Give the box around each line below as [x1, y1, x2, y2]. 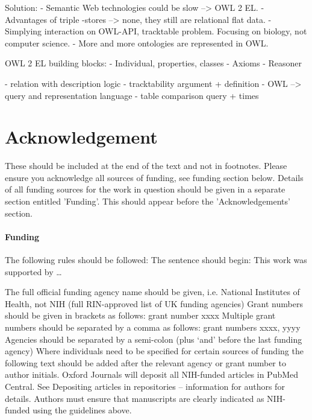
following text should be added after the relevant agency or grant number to [5, 356, 286, 369]
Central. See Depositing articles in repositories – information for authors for [5, 380, 285, 392]
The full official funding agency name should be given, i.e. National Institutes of [5, 285, 300, 298]
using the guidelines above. [33, 404, 132, 416]
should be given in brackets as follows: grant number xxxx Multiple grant [5, 309, 276, 322]
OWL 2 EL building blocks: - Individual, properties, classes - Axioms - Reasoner [5, 57, 302, 69]
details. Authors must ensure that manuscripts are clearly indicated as [5, 392, 264, 404]
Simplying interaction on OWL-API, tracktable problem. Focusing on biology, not [5, 25, 307, 37]
